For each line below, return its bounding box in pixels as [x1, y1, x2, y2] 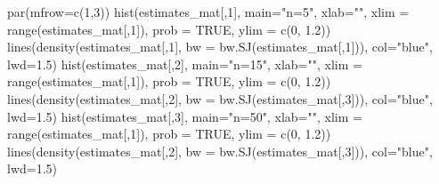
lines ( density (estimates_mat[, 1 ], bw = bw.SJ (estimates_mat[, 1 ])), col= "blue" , [7, 37, 433, 56]
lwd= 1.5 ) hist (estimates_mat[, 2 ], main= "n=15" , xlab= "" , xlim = [7, 54, 362, 73]
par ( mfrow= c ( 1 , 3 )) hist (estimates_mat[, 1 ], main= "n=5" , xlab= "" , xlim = [7, 3, 410, 20]
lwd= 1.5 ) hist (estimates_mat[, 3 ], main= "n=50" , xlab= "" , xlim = [7, 107, 362, 125]
